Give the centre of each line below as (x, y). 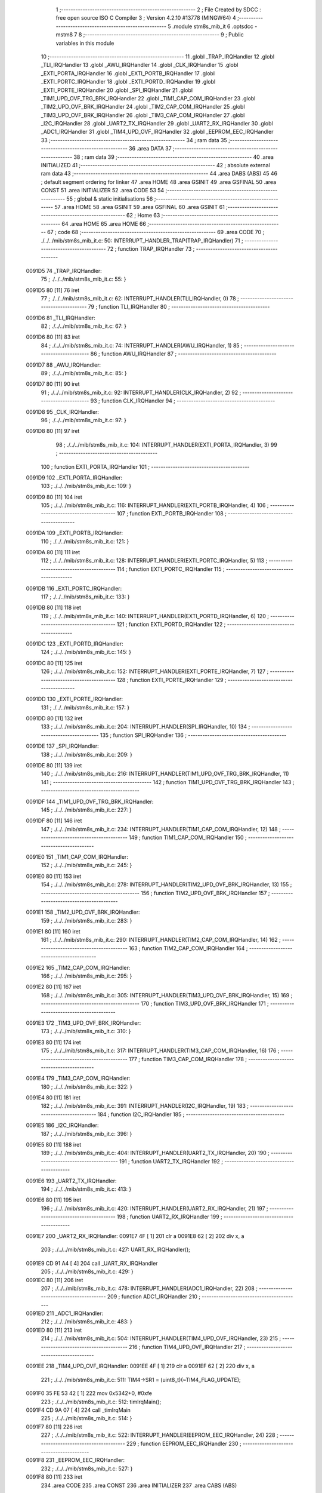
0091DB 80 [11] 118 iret (54, 608)
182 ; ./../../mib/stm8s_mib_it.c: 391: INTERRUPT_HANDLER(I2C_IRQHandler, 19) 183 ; (145, 1106)
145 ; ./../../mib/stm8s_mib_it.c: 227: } (86, 810)
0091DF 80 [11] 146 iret (54, 821)
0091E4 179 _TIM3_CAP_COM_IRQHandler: (78, 1079)
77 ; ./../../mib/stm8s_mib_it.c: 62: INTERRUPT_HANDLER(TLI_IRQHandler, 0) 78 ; (140, 298)
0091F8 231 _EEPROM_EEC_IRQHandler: (75, 1460)
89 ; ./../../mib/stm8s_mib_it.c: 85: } (84, 373)
